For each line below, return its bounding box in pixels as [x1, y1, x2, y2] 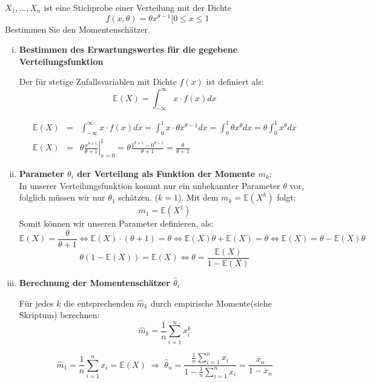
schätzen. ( [118, 191, 158, 204]
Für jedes [19, 296, 54, 309]
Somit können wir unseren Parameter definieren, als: [19, 217, 214, 230]
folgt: [277, 191, 296, 204]
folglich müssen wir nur [19, 191, 105, 204]
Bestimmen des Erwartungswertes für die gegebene [19, 43, 238, 56]
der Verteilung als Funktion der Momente [77, 167, 256, 179]
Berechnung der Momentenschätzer [19, 276, 170, 288]
